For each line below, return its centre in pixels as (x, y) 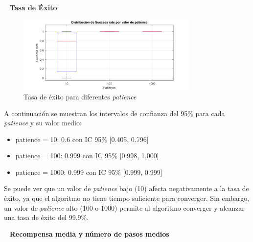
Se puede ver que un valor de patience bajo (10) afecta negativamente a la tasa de (126, 188)
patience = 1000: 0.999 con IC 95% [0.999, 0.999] (89, 172)
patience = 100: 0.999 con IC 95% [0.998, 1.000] (87, 156)
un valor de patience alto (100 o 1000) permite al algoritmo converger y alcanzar (124, 207)
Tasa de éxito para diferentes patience (80, 96)
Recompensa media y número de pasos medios (89, 233)
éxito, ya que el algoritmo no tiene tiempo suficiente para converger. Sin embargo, (127, 198)
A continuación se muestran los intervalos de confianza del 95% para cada (115, 113)
